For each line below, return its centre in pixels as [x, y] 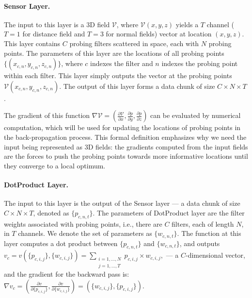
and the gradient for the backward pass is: [67, 273]
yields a [187, 24]
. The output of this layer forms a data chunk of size [137, 86]
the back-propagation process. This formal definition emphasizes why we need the [125, 137]
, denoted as [51, 212]
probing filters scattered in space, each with [134, 43]
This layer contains [32, 43]
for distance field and [54, 34]
